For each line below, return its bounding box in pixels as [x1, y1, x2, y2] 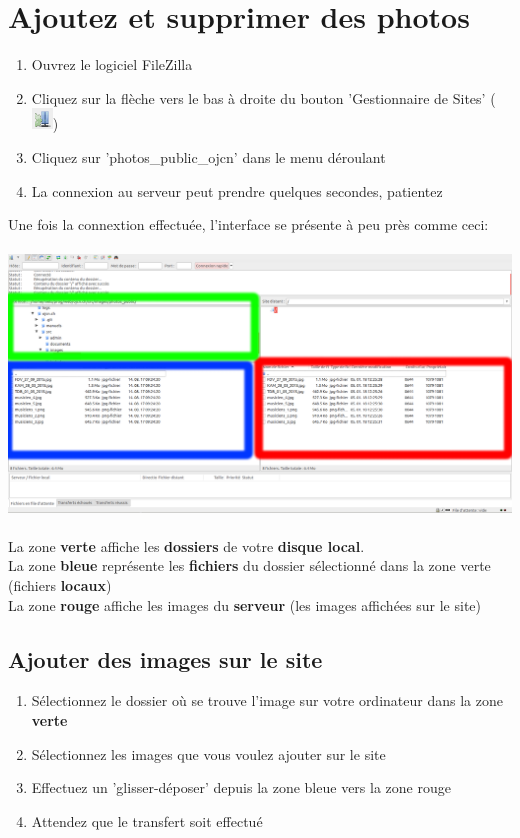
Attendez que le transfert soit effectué [31, 810, 263, 831]
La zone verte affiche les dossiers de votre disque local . [8, 535, 365, 556]
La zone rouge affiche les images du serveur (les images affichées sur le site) [8, 594, 481, 615]
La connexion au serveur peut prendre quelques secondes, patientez [31, 180, 443, 201]
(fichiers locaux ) [8, 575, 112, 596]
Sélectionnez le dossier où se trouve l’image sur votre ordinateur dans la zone [31, 690, 503, 711]
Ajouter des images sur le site [8, 643, 323, 674]
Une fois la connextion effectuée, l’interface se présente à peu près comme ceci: [8, 214, 489, 235]
